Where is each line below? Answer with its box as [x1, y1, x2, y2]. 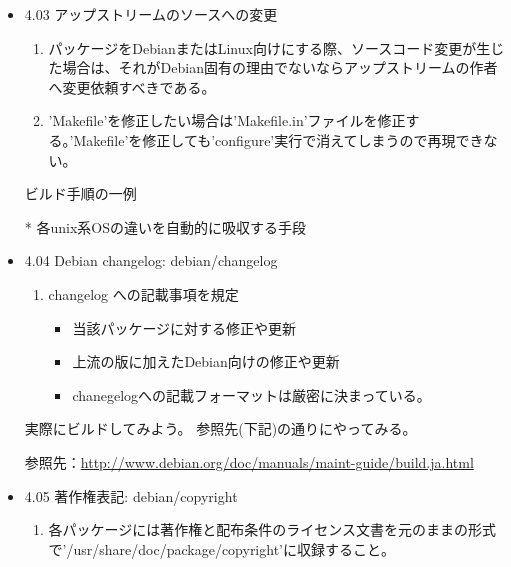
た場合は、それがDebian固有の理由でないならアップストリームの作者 [48, 57, 498, 78]
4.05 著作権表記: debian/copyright [24, 485, 238, 506]
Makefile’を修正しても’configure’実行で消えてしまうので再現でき [73, 129, 484, 150]
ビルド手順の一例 [24, 183, 137, 204]
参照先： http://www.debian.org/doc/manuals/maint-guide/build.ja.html [24, 451, 474, 472]
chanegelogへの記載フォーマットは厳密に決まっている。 [72, 384, 431, 405]
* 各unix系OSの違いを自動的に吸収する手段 [24, 216, 306, 237]
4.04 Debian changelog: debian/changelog [24, 250, 278, 271]
